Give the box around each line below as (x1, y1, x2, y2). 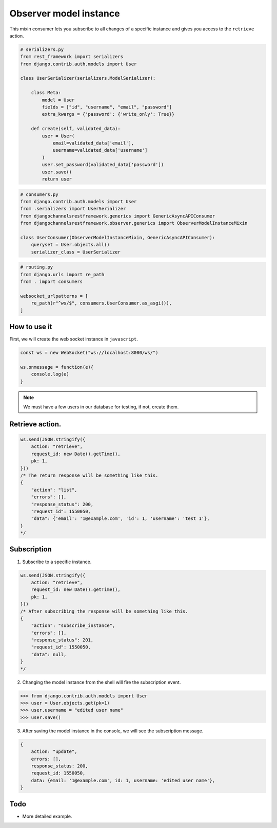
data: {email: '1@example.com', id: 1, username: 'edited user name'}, (31, 777, 215, 783)
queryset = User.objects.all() (31, 242, 110, 248)
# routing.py (20, 264, 53, 270)
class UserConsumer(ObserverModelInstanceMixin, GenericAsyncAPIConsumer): (20, 235, 215, 240)
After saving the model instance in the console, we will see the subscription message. (22, 728, 204, 734)
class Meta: (31, 90, 62, 96)
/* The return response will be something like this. (20, 472, 159, 478)
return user (42, 176, 72, 182)
